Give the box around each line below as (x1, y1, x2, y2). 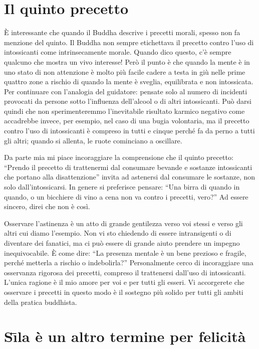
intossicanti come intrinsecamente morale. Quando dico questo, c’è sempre (4, 47, 231, 57)
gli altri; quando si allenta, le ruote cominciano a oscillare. (4, 135, 182, 145)
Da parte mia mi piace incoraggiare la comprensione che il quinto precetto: (4, 152, 233, 162)
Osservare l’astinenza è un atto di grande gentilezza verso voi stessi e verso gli (4, 218, 243, 228)
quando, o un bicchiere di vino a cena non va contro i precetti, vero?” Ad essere (4, 191, 248, 202)
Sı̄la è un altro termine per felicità (4, 326, 246, 346)
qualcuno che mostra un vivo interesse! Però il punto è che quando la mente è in (4, 56, 250, 67)
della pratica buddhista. (4, 296, 77, 307)
